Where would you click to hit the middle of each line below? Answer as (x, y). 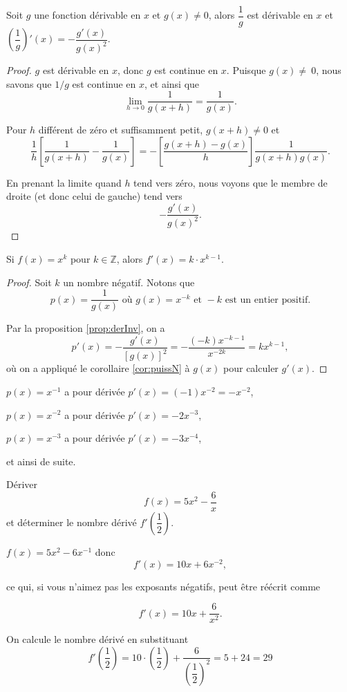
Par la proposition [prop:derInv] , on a (86, 328)
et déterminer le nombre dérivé (72, 522)
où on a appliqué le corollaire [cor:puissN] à (98, 368)
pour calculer (251, 368)
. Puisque (246, 70)
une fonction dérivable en (87, 15)
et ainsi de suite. (41, 461)
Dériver (22, 484)
